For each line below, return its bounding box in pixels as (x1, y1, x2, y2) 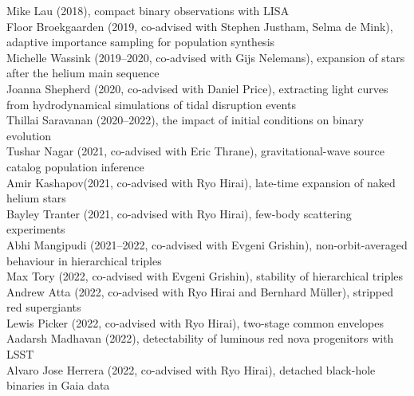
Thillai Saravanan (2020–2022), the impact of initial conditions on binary (6, 112, 365, 128)
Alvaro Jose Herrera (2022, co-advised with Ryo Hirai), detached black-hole (6, 361, 376, 378)
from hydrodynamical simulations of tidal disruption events (6, 96, 296, 112)
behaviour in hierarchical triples (6, 252, 162, 269)
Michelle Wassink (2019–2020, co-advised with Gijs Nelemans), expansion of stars (6, 49, 405, 65)
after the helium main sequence (6, 65, 160, 81)
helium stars (6, 190, 66, 206)
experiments (6, 221, 65, 237)
